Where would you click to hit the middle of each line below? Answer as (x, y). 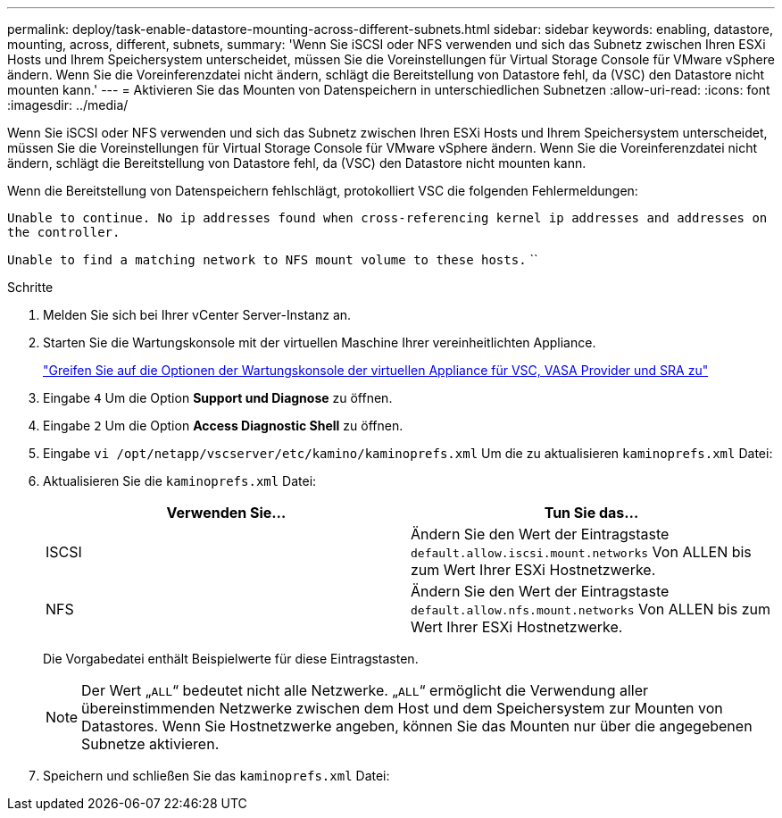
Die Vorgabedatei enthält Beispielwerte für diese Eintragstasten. (231, 659)
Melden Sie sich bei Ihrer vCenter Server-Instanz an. (197, 315)
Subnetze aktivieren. (150, 744)
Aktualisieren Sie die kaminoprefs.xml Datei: (180, 481)
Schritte (30, 287)
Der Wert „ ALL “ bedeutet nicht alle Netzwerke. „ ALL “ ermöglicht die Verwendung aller (365, 690)
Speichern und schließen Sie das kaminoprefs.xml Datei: (216, 776)
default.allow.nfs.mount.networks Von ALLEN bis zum (591, 609)
